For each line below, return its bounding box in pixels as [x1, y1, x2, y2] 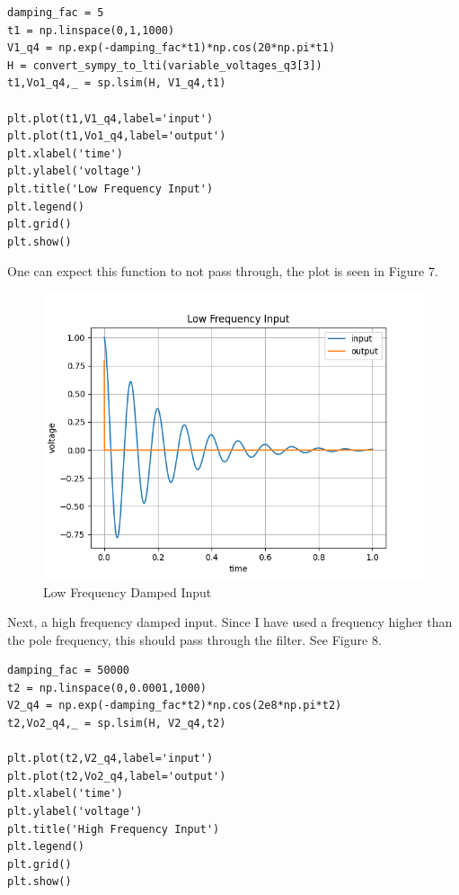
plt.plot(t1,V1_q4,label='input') [7, 112, 214, 125]
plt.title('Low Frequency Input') [7, 182, 214, 195]
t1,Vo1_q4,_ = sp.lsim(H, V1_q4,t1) [7, 76, 226, 90]
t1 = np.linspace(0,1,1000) [7, 23, 175, 37]
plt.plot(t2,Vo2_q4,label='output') [7, 769, 226, 783]
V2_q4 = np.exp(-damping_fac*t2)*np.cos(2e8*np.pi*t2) [7, 699, 342, 712]
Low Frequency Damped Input [43, 582, 212, 601]
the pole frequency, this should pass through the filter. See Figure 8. [7, 630, 382, 649]
